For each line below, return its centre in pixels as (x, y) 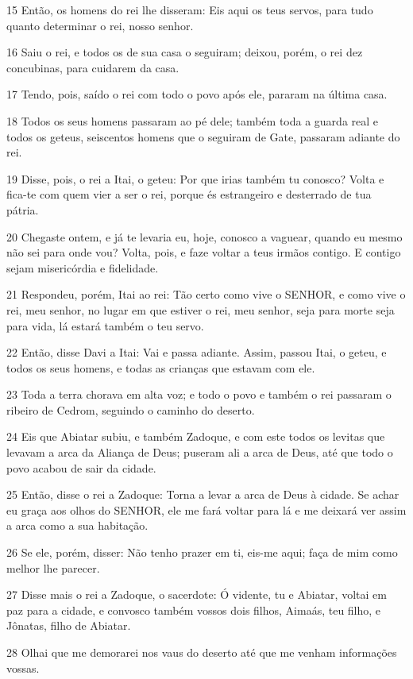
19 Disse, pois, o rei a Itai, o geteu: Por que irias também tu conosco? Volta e (195, 178)
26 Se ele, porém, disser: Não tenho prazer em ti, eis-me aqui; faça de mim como (202, 552)
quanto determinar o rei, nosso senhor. (100, 25)
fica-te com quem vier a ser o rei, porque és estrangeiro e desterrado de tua (189, 194)
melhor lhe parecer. (53, 567)
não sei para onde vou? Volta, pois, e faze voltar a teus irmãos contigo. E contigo (204, 252)
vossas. (23, 667)
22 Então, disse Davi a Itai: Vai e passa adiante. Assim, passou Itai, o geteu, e (197, 352)
